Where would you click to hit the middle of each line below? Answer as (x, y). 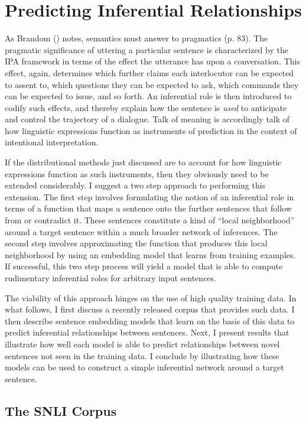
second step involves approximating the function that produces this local (136, 243)
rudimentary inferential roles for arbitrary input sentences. (110, 278)
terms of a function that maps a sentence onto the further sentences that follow (148, 208)
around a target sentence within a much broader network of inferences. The (141, 231)
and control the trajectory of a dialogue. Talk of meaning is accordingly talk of (147, 119)
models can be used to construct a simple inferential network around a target (144, 367)
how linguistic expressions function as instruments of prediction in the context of (151, 130)
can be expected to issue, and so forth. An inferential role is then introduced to (148, 96)
